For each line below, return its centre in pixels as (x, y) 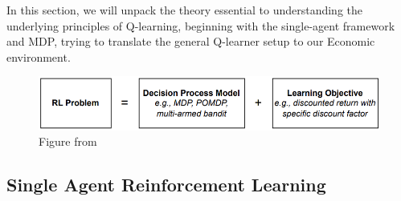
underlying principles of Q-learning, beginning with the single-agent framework (201, 25)
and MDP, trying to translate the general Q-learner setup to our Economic (191, 41)
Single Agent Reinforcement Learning (166, 185)
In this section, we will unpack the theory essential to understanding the (185, 10)
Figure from (68, 141)
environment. (39, 56)
